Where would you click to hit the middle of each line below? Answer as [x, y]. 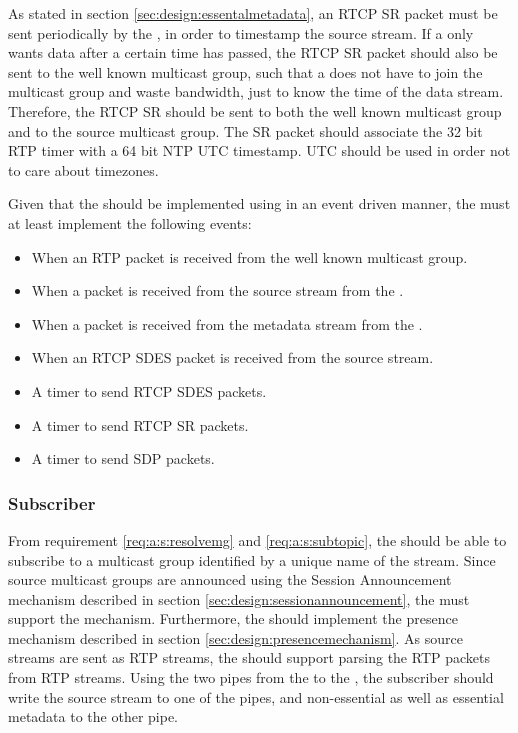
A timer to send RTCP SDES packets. [149, 390]
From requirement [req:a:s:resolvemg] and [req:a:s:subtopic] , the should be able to [257, 539]
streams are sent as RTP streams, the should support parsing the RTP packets [249, 657]
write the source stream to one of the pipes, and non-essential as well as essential [256, 696]
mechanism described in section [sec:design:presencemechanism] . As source [235, 637]
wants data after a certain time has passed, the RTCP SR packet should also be [253, 52]
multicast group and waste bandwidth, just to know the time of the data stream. [256, 91]
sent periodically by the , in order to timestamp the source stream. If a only [241, 32]
